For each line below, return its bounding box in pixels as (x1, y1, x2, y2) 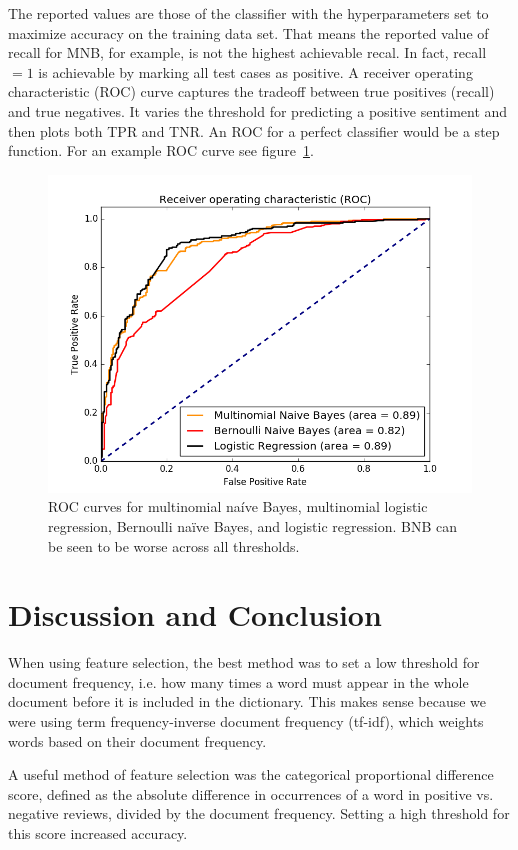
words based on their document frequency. (8, 730, 267, 751)
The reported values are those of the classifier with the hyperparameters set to (8, 3, 489, 23)
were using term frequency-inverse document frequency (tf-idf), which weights (8, 711, 484, 732)
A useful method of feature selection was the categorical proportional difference (8, 764, 494, 785)
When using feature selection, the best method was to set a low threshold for (8, 652, 480, 673)
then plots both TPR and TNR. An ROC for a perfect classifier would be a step (8, 120, 500, 141)
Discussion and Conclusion (8, 594, 382, 635)
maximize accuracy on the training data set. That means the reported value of (8, 22, 489, 43)
